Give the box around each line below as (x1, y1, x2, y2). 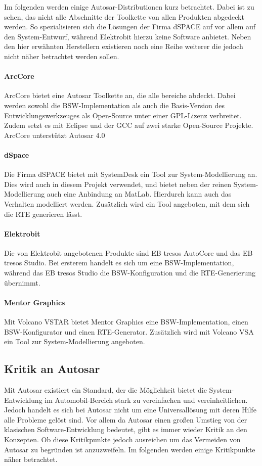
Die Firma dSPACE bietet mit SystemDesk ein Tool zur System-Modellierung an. (4, 169, 257, 179)
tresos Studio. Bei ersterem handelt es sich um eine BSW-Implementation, (4, 257, 234, 268)
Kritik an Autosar (4, 361, 100, 377)
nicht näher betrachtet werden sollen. (4, 51, 119, 61)
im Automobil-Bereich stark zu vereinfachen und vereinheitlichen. (45, 394, 248, 405)
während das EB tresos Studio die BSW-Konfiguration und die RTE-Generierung (4, 267, 255, 278)
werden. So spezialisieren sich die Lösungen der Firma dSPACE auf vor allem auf (4, 21, 256, 32)
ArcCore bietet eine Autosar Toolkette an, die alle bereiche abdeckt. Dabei (4, 90, 236, 101)
